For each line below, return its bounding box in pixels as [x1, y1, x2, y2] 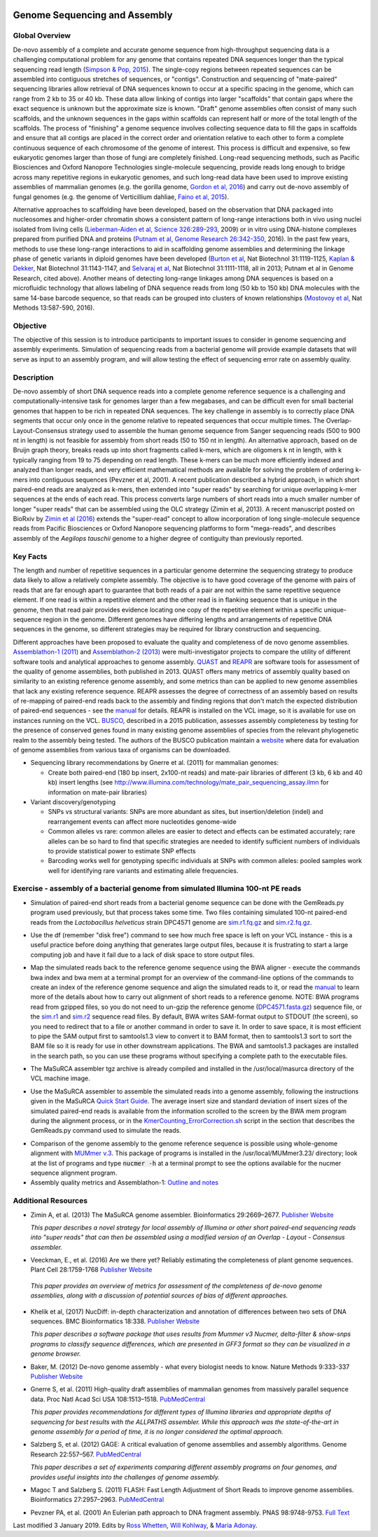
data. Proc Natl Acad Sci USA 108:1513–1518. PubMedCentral [30, 1395, 206, 1403]
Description [13, 372, 54, 382]
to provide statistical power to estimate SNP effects [48, 846, 196, 855]
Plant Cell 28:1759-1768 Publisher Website [30, 1265, 153, 1274]
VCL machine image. [30, 1074, 90, 1082]
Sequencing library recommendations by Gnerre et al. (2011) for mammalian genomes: [30, 759, 279, 767]
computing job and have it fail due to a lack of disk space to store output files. [30, 950, 255, 959]
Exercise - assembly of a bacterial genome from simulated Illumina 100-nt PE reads [13, 883, 302, 893]
